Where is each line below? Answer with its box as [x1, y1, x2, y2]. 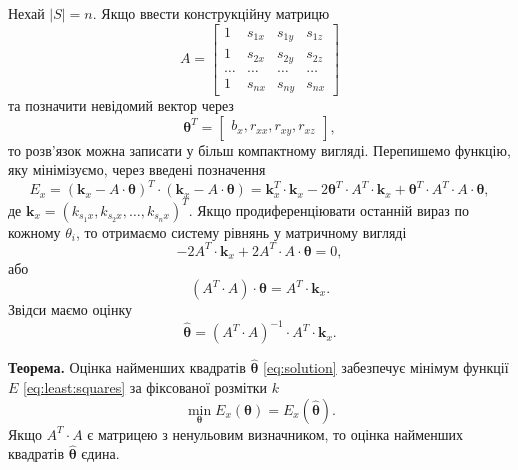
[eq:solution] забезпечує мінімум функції [263, 357, 509, 378]
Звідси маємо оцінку [8, 299, 132, 320]
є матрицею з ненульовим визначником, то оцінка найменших [87, 423, 464, 444]
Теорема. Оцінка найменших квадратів [8, 357, 246, 378]
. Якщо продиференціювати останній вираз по [188, 199, 470, 220]
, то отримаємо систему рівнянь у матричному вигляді [75, 221, 407, 242]
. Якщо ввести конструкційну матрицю [92, 3, 330, 23]
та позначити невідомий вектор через [8, 95, 234, 116]
